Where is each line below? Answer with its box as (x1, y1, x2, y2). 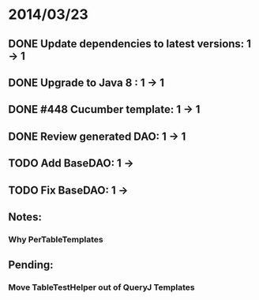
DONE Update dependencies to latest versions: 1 (8, 37, 251, 51)
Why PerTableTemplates (8, 234, 104, 245)
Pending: (8, 258, 54, 272)
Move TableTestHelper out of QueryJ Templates (8, 282, 195, 293)
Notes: (8, 210, 42, 223)
